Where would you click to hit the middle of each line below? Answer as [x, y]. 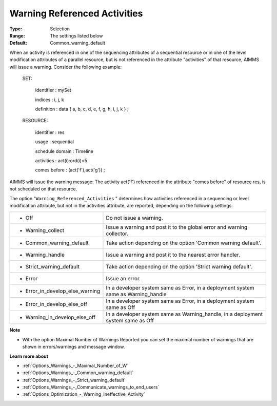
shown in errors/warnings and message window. [74, 347]
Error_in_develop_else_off [56, 304]
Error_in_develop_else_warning [63, 291]
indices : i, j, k [50, 100]
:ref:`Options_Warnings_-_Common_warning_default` [78, 373]
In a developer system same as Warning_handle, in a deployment [184, 314]
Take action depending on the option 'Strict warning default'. [179, 267]
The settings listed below [76, 35]
